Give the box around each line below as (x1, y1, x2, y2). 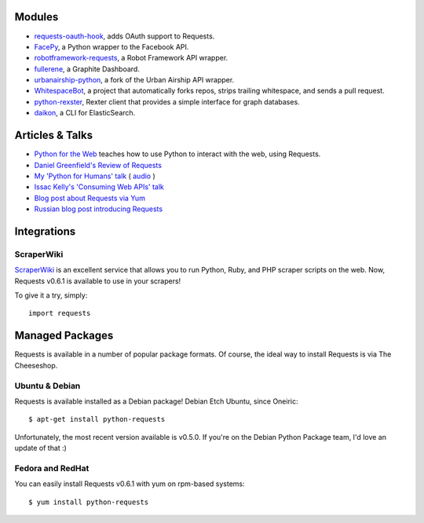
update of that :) (14, 444, 67, 453)
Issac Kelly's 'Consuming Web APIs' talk (34, 182, 165, 192)
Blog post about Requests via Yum (34, 193, 145, 203)
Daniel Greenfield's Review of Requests (34, 160, 163, 170)
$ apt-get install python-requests (28, 415, 166, 424)
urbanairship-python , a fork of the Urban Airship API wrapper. (34, 75, 235, 85)
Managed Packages (14, 329, 114, 342)
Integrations (14, 225, 76, 238)
